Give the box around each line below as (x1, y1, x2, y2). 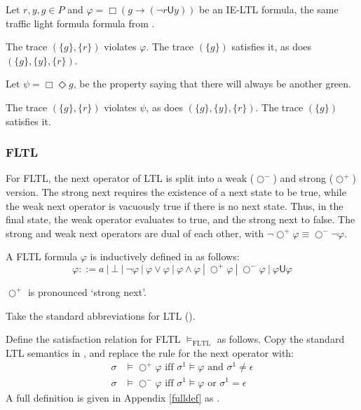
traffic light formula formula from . (6, 15, 155, 30)
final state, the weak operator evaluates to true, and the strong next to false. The (6, 212, 355, 227)
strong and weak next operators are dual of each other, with (6, 225, 264, 240)
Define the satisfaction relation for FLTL (6, 332, 181, 346)
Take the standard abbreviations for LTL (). (6, 308, 196, 323)
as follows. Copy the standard (217, 332, 345, 346)
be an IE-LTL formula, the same (199, 2, 339, 16)
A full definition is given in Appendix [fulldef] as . (6, 390, 220, 404)
